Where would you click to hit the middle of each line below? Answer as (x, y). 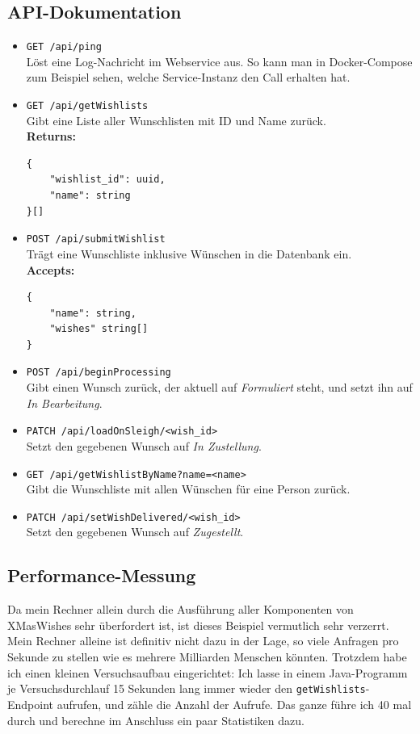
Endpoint (31, 704)
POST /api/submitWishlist (96, 239)
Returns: (51, 136)
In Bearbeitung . (64, 403)
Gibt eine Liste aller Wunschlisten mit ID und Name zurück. (176, 120)
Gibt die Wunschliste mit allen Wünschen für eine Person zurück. (188, 489)
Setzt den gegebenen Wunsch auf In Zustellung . (144, 445)
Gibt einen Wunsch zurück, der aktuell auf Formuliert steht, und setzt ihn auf (219, 387)
